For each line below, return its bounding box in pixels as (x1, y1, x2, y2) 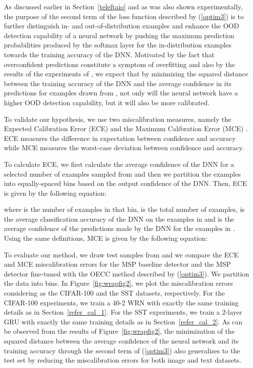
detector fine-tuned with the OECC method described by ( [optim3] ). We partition (4, 268, 250, 278)
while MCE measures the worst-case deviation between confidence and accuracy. (4, 142, 244, 153)
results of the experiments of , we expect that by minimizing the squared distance (4, 69, 249, 79)
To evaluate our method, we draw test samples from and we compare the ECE (4, 249, 239, 259)
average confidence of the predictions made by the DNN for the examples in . (4, 223, 235, 233)
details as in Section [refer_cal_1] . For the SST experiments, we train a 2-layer (4, 307, 242, 317)
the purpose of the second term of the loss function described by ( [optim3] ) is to (4, 11, 244, 21)
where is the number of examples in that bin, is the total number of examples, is (4, 204, 245, 214)
